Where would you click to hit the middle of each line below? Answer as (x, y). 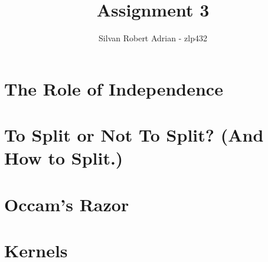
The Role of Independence (114, 88)
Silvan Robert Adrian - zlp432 (153, 38)
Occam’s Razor (67, 204)
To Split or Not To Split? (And (134, 135)
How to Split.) (64, 158)
